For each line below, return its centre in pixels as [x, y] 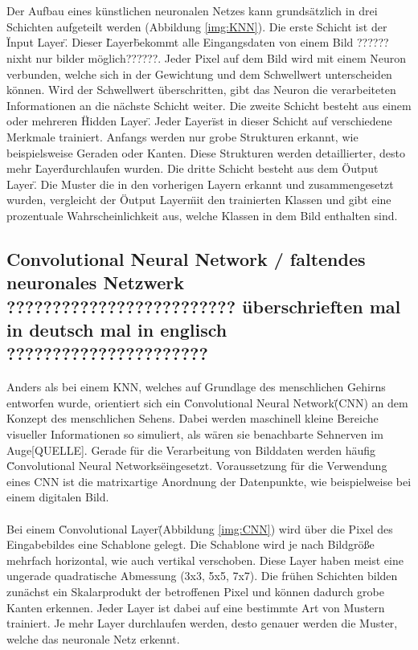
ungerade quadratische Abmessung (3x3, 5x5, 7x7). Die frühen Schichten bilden [202, 576]
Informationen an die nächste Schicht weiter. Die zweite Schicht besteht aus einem [209, 105]
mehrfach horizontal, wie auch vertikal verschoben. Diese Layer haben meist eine [205, 560]
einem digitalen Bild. [58, 497]
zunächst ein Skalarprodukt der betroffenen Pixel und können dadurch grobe [195, 591]
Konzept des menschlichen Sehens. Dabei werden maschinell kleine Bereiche [193, 418]
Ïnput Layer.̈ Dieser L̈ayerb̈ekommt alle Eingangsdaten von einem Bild [180, 42]
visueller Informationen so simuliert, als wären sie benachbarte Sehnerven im [195, 434]
